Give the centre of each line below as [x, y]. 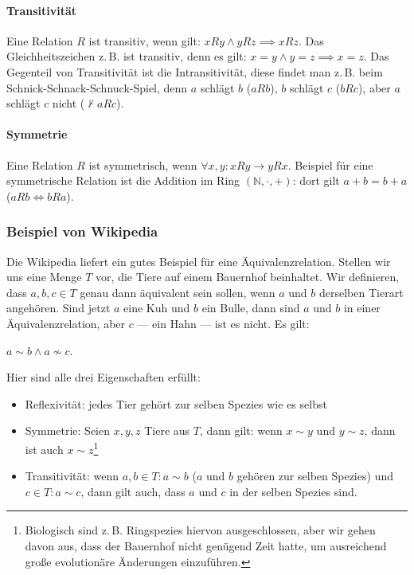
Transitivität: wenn [72, 476]
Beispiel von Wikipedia [82, 231]
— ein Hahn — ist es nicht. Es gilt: [223, 323]
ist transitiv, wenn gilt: [145, 40]
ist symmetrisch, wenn [143, 164]
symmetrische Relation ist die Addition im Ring [123, 180]
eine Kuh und [157, 308]
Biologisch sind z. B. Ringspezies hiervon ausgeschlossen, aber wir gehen [200, 530]
